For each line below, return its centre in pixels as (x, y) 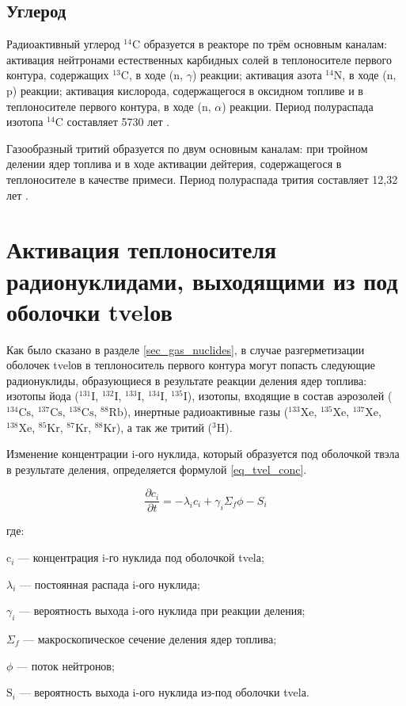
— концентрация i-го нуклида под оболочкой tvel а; (141, 557)
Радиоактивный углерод (63, 44)
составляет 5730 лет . (118, 122)
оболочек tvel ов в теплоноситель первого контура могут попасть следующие (191, 365)
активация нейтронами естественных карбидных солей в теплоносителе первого (199, 59)
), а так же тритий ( (164, 427)
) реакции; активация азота (257, 75)
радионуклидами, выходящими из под (202, 280)
